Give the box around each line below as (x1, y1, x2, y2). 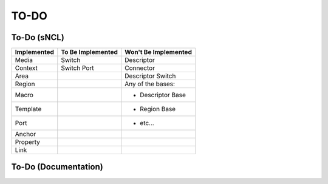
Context (15, 64, 38, 72)
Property (15, 138, 41, 146)
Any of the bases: (125, 80, 176, 88)
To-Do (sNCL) (11, 32, 65, 43)
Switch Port (61, 64, 94, 72)
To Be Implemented (61, 48, 118, 56)
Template (15, 105, 42, 114)
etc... (140, 119, 154, 128)
